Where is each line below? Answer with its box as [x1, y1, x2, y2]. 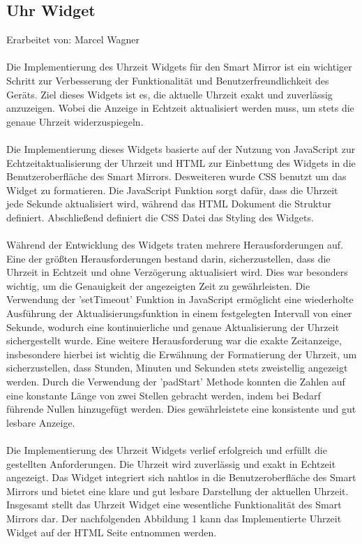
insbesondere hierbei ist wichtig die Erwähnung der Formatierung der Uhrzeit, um [6, 346, 357, 361]
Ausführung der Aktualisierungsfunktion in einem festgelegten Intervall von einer [6, 306, 352, 321]
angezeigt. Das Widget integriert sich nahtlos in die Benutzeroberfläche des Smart [6, 470, 356, 485]
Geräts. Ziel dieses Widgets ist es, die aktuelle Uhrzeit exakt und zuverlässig [6, 87, 333, 101]
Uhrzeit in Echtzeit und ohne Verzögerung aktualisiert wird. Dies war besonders [6, 265, 348, 279]
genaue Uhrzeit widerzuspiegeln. [6, 114, 144, 128]
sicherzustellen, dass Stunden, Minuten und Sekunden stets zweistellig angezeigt [6, 360, 348, 375]
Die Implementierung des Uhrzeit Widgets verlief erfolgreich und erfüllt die [6, 443, 327, 457]
